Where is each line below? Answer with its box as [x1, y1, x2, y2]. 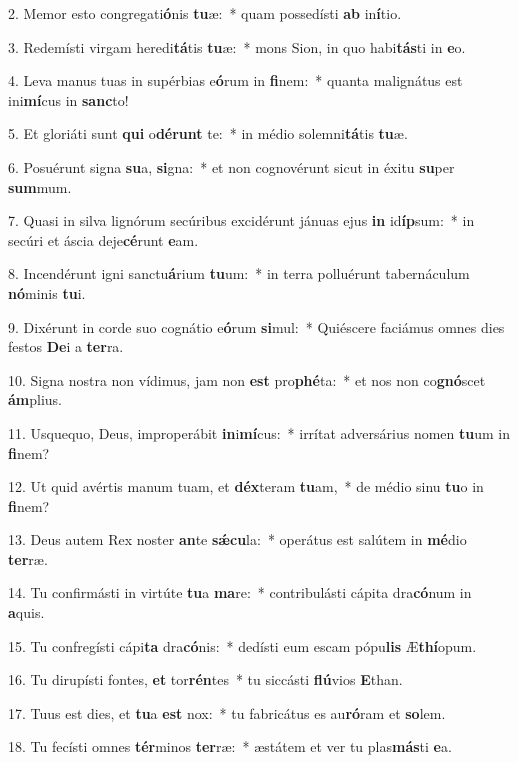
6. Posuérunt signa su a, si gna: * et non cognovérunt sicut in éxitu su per [8, 156, 455, 177]
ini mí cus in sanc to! [8, 89, 129, 110]
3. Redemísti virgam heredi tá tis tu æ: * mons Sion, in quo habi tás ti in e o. [8, 36, 466, 57]
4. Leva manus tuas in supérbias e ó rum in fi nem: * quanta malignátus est [8, 70, 463, 91]
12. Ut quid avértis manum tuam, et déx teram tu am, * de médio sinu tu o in [8, 476, 484, 497]
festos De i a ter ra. [8, 336, 124, 357]
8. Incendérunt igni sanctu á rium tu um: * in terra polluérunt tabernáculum [8, 263, 470, 284]
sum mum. [8, 176, 72, 197]
